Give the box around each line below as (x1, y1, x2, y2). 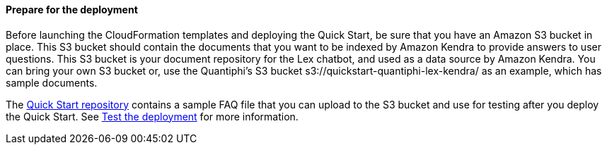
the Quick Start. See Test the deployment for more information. (6, 110, 299, 123)
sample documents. (6, 76, 98, 89)
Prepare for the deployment (6, 4, 138, 15)
